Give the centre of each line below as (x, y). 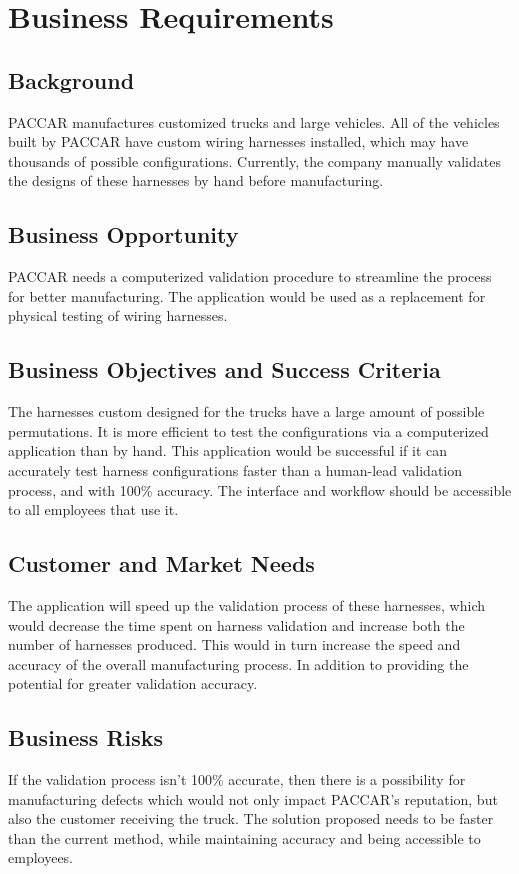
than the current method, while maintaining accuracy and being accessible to (244, 837)
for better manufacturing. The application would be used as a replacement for (247, 295)
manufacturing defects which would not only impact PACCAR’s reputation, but (253, 798)
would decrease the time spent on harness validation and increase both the (236, 624)
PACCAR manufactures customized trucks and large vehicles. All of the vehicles (254, 121)
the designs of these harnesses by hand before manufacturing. (196, 180)
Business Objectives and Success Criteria (224, 369)
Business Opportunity (123, 234)
